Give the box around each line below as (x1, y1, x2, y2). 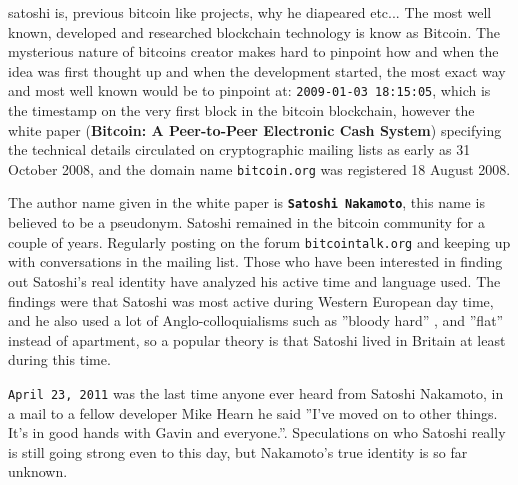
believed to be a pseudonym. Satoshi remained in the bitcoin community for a (8, 212, 486, 233)
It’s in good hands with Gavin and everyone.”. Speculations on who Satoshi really (8, 422, 506, 443)
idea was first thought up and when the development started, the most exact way (8, 60, 506, 81)
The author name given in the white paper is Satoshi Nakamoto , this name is (8, 192, 485, 213)
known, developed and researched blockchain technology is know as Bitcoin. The (8, 21, 501, 42)
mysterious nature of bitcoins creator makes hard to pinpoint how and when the (8, 41, 499, 62)
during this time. (8, 349, 111, 370)
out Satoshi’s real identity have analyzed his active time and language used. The (8, 270, 501, 291)
